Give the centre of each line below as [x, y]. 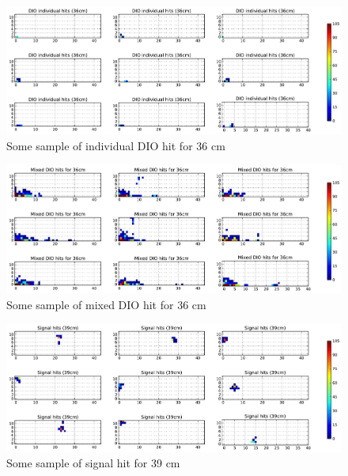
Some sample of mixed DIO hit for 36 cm [106, 304]
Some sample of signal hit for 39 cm [93, 463]
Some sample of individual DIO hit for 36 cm [116, 146]
